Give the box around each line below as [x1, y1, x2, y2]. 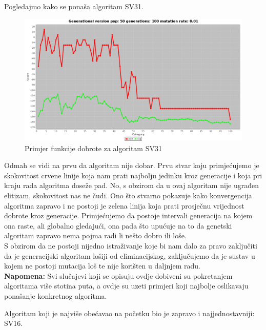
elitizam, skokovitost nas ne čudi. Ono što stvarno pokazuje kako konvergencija [4, 190, 252, 201]
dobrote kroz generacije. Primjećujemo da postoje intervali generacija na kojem [4, 210, 253, 221]
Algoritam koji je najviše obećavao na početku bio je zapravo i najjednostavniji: [4, 307, 255, 318]
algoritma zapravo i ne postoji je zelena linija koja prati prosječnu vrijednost [4, 200, 244, 211]
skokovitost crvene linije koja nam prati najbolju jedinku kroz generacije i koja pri [4, 170, 262, 180]
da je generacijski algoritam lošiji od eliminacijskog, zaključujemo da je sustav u [4, 250, 255, 261]
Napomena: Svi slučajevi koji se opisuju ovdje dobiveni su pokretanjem [4, 270, 233, 281]
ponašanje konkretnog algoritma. [4, 291, 107, 301]
